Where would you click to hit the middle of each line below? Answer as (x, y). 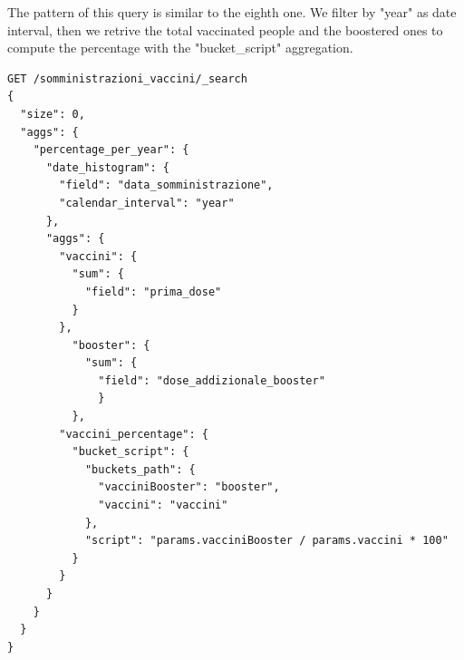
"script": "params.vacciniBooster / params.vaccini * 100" (266, 541)
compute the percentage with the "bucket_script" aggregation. (180, 48)
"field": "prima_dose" (153, 291)
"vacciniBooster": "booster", (189, 487)
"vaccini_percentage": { (134, 434)
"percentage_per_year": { (111, 150)
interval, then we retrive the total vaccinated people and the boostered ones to (225, 29)
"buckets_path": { (140, 469)
